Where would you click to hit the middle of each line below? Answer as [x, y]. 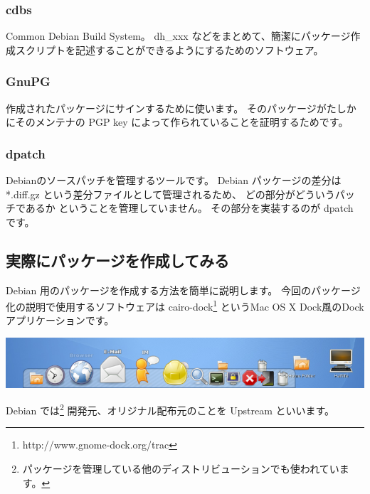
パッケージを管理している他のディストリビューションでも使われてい [181, 469]
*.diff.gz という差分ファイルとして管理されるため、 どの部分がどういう [170, 194]
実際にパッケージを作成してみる [117, 260]
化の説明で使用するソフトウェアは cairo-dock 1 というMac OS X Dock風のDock [185, 305]
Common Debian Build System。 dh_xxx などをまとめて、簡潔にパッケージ [178, 36]
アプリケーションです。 [60, 320]
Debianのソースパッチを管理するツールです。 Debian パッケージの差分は [174, 180]
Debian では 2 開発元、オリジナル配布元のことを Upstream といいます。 [170, 409]
